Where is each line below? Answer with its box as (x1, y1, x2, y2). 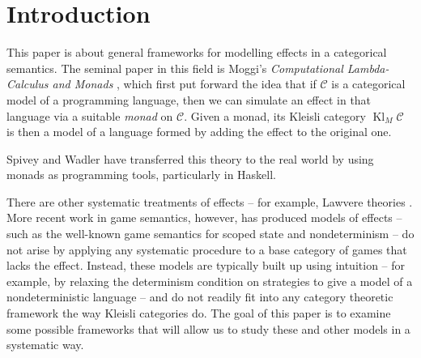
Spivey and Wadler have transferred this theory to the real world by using (6, 150, 374, 167)
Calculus (6, 75, 49, 92)
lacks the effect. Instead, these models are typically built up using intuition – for (6, 257, 406, 274)
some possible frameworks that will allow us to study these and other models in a (6, 320, 410, 337)
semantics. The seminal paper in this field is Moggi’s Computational (6, 59, 343, 76)
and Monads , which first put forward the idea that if (52, 75, 317, 92)
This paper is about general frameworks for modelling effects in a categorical (6, 44, 387, 61)
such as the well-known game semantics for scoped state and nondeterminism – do (6, 225, 415, 242)
